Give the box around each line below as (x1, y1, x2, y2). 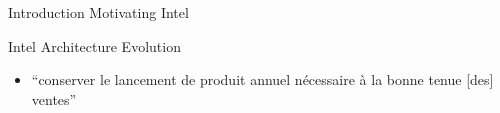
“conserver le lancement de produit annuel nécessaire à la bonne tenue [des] (31, 69, 494, 90)
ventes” (31, 88, 77, 109)
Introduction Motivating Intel (8, 2, 189, 22)
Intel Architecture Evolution (8, 35, 181, 56)
